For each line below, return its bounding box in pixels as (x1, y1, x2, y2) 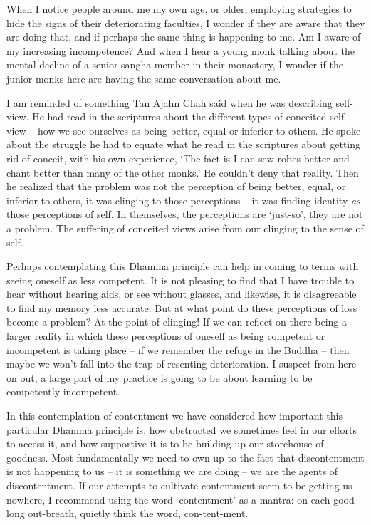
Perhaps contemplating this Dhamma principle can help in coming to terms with (6, 259, 359, 274)
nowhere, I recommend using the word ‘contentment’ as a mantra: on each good (6, 492, 355, 506)
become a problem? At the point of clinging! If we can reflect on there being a (6, 314, 348, 329)
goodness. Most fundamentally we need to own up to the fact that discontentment (6, 449, 365, 464)
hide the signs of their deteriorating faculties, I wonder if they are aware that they (6, 15, 365, 30)
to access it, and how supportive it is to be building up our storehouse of (6, 436, 324, 451)
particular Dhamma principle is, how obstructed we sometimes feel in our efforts (6, 422, 357, 437)
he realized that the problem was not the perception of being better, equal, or (6, 179, 346, 194)
